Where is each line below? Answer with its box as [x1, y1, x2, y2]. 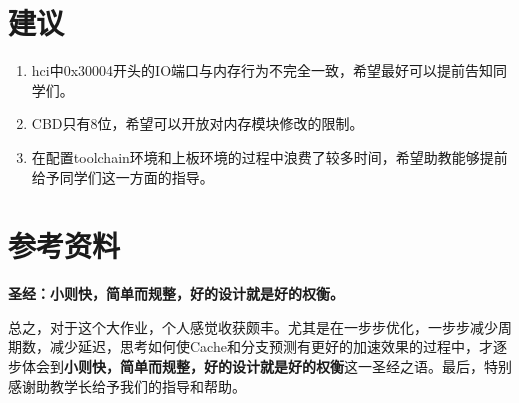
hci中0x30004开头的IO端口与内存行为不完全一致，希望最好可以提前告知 [31, 60, 494, 81]
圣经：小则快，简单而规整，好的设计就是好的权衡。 [8, 283, 344, 304]
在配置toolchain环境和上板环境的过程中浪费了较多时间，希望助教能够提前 [31, 146, 508, 167]
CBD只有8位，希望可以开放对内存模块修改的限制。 [31, 113, 364, 134]
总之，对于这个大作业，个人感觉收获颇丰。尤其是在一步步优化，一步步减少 [8, 316, 498, 337]
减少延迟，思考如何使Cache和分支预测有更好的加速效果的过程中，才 [49, 336, 493, 357]
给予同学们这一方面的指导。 [31, 166, 214, 187]
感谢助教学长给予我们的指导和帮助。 [8, 375, 246, 396]
